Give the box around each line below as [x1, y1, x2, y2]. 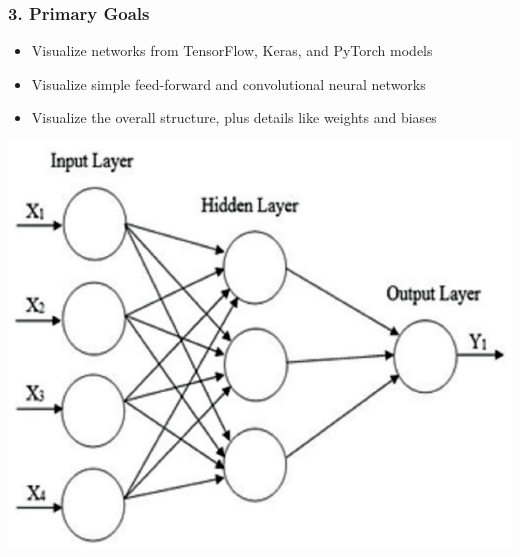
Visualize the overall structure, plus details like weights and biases [31, 107, 437, 128]
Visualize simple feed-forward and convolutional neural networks [31, 73, 426, 94]
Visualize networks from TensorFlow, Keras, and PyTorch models [31, 40, 433, 61]
